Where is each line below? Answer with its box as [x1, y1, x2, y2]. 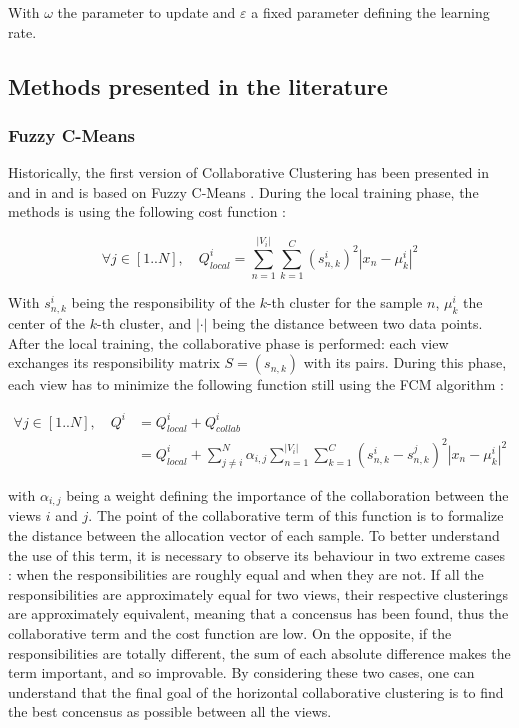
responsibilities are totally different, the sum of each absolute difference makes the [8, 642, 511, 663]
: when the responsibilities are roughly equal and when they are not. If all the [8, 564, 484, 585]
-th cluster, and [97, 313, 192, 334]
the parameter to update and [57, 2, 236, 22]
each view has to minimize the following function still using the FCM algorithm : [8, 374, 504, 395]
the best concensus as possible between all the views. [8, 701, 332, 722]
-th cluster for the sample [266, 292, 423, 313]
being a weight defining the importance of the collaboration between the [66, 484, 509, 505]
